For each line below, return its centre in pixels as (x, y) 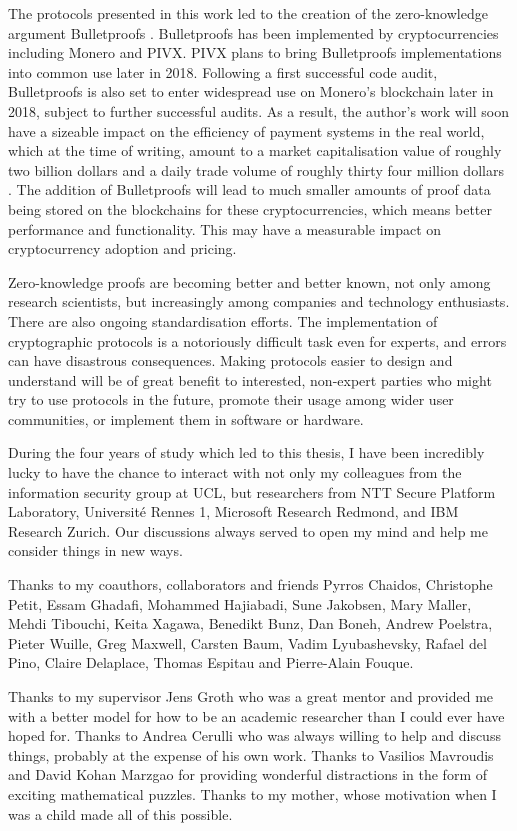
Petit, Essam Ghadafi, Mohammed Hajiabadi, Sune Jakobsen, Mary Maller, (240, 603)
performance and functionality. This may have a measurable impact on (225, 228)
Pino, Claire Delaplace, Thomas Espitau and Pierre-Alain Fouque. (211, 662)
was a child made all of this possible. (120, 813)
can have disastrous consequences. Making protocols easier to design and (230, 360)
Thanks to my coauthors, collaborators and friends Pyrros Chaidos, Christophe (250, 584)
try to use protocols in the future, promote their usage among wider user (231, 399)
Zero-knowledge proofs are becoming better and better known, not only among (249, 281)
